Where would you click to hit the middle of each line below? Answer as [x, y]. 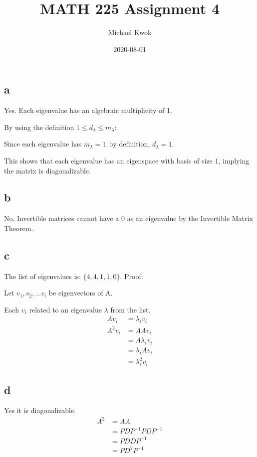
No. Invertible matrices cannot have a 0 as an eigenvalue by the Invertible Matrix [128, 218]
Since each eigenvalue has [43, 144]
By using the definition [39, 127]
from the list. [130, 309]
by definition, [129, 145]
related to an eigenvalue [65, 309]
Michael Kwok [130, 32]
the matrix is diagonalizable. [47, 170]
